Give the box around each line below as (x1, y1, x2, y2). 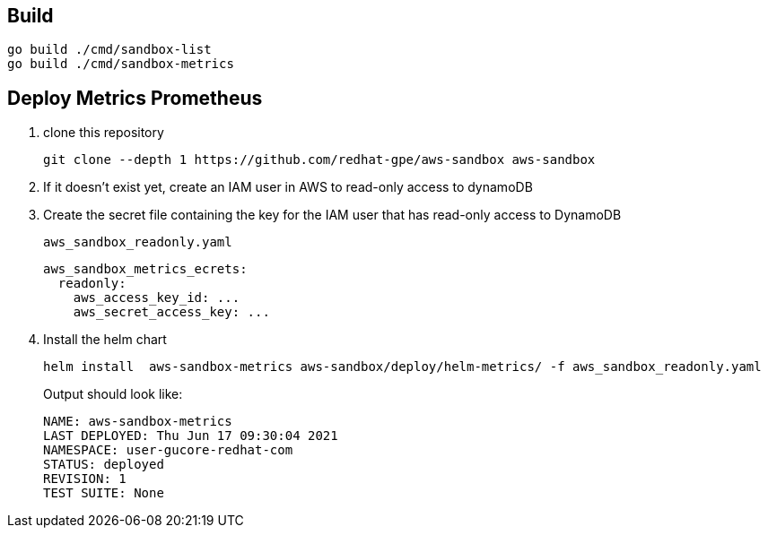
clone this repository (43, 125, 164, 141)
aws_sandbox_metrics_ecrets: (43, 262, 248, 277)
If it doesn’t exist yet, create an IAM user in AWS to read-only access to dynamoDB (43, 179, 533, 195)
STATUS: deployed (43, 457, 164, 472)
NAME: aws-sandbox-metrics (43, 414, 232, 429)
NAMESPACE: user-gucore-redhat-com (43, 443, 293, 458)
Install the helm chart (43, 332, 167, 348)
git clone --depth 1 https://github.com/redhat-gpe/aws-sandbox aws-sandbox (43, 152, 596, 168)
